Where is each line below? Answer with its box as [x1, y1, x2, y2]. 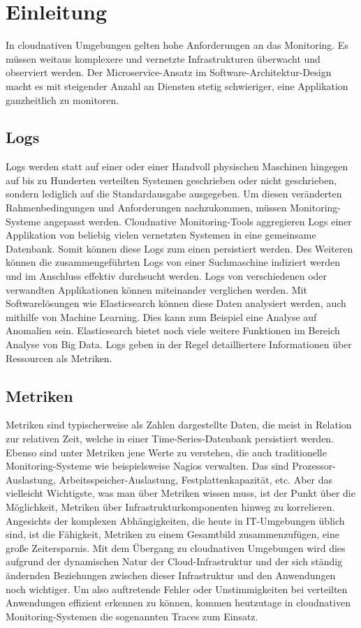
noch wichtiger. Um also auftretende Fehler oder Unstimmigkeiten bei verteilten [6, 581, 348, 596]
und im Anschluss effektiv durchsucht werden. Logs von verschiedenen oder [6, 269, 327, 283]
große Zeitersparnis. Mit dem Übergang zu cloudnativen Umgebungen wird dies [6, 540, 346, 555]
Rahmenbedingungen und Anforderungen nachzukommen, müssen [6, 200, 287, 215]
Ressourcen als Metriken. [6, 350, 112, 365]
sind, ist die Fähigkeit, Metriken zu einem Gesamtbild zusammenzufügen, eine [6, 527, 339, 541]
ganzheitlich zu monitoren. [6, 92, 119, 107]
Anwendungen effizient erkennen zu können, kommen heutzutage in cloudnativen [6, 595, 351, 610]
